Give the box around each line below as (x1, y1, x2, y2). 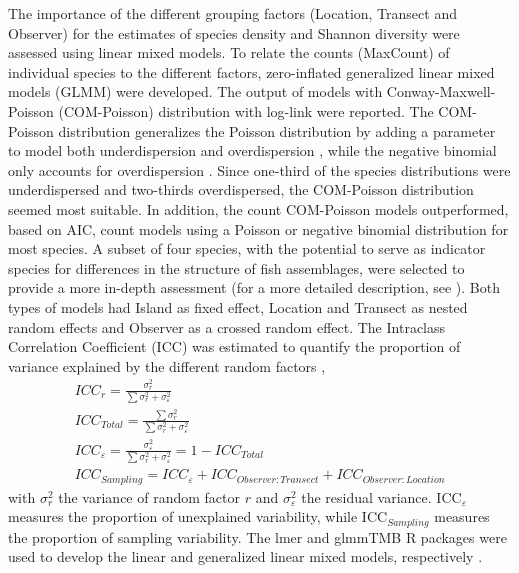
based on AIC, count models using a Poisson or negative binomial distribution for (8, 218, 509, 239)
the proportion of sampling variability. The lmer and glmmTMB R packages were (8, 526, 507, 547)
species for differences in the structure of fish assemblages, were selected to (8, 257, 465, 278)
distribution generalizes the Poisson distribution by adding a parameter (58, 120, 496, 141)
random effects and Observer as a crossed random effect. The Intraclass (8, 316, 446, 337)
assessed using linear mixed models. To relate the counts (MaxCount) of (8, 42, 450, 63)
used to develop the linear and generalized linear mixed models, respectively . (8, 546, 483, 567)
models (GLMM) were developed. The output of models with (8, 81, 383, 102)
